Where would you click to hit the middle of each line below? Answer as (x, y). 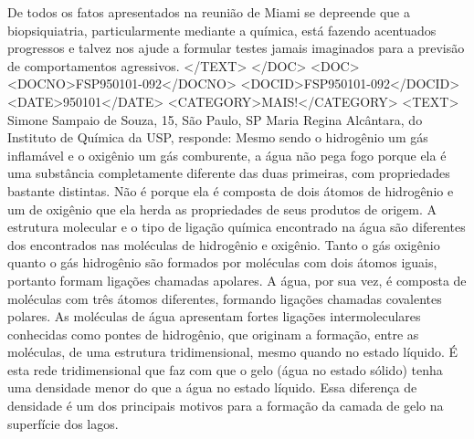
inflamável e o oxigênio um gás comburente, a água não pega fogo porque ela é (227, 155)
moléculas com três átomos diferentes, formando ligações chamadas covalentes (225, 298)
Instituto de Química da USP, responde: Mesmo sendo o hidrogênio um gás (218, 137)
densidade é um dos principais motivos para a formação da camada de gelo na (226, 406)
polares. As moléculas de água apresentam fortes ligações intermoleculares (214, 316)
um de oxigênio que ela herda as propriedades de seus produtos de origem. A (222, 209)
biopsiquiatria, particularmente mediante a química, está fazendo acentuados (222, 30)
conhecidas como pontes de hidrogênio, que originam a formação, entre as (213, 334)
